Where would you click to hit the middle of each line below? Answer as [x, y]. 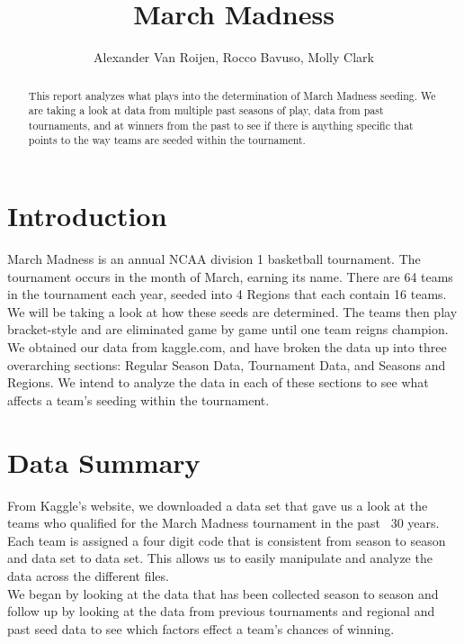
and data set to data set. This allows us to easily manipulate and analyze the [220, 558]
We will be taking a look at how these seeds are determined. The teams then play [232, 311]
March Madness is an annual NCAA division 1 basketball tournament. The [214, 259]
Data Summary [104, 462]
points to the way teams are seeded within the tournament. [167, 140]
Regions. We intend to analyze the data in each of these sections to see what [218, 382]
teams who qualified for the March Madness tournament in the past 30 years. [223, 523]
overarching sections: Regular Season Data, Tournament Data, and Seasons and [227, 364]
